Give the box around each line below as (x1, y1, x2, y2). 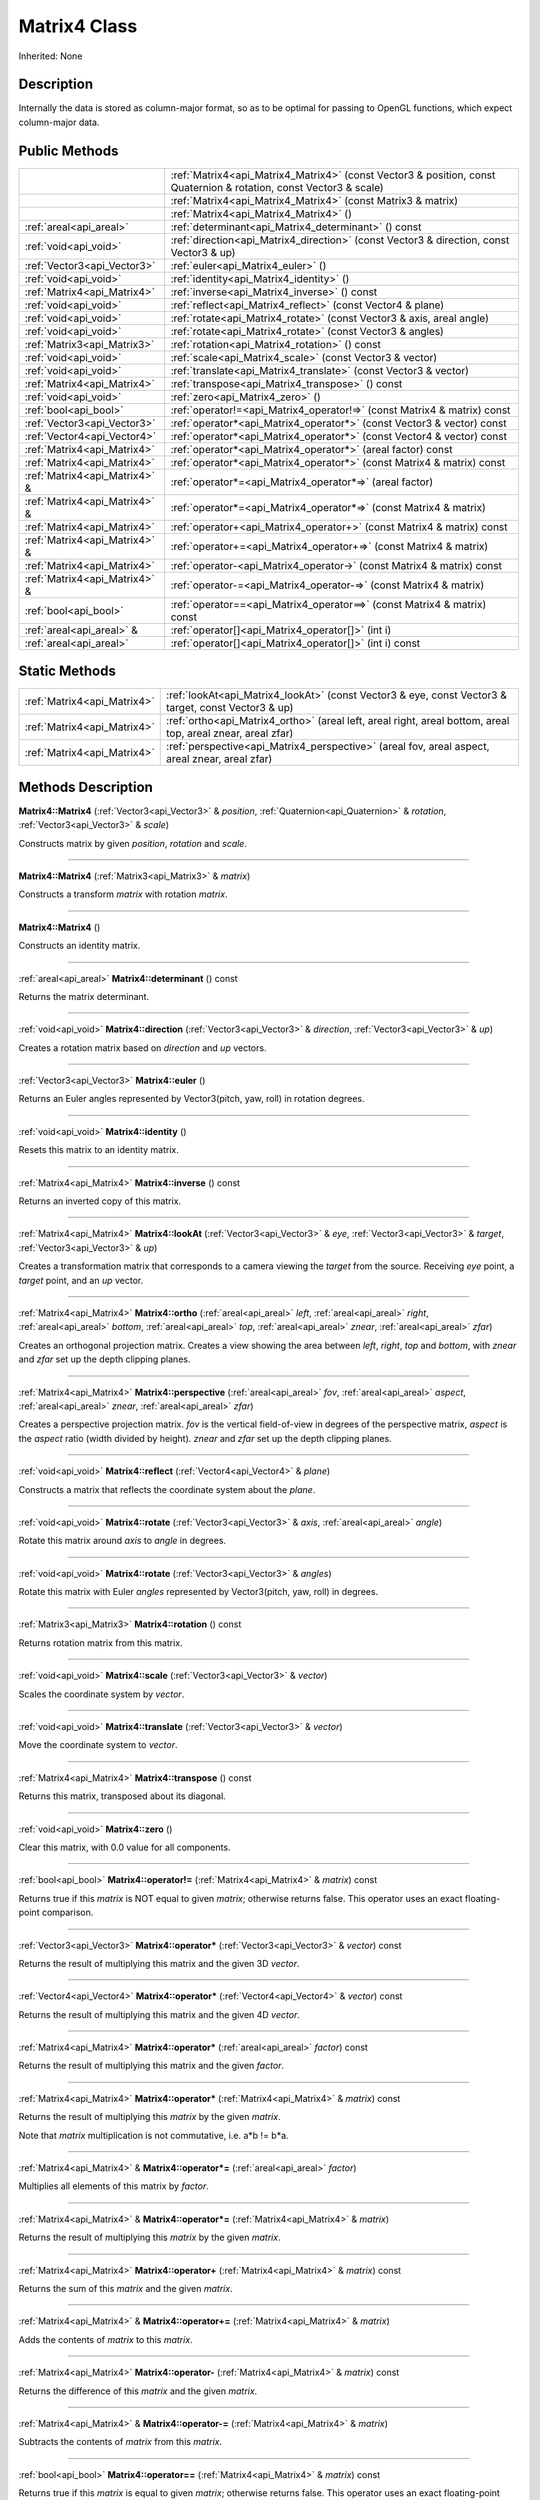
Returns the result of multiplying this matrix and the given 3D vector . (18, 1957, 300, 1969)
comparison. (41, 1906, 94, 1919)
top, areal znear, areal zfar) (166, 726, 294, 740)
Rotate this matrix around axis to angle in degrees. (18, 1535, 227, 1547)
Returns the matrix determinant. (18, 990, 150, 1002)
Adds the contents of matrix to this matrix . (18, 2333, 194, 2345)
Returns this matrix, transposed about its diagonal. (18, 1790, 227, 1802)
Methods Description (18, 778, 154, 795)
